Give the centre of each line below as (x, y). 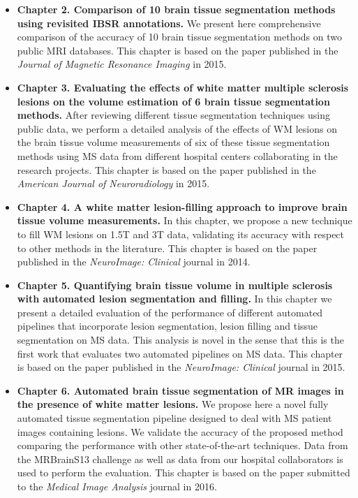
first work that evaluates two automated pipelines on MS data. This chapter (180, 353)
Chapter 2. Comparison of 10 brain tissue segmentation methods (176, 9)
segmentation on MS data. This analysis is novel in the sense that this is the (180, 340)
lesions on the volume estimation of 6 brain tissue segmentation (173, 101)
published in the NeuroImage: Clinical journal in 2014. (134, 262)
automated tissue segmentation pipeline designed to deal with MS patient (174, 418)
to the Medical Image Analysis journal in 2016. (117, 486)
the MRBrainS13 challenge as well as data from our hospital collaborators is (180, 459)
